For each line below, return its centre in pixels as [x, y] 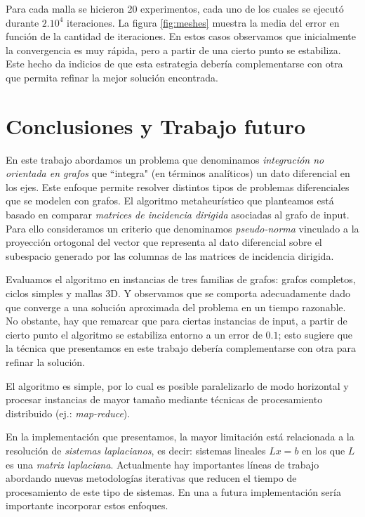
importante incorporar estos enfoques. [87, 505]
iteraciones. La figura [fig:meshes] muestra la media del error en [203, 22]
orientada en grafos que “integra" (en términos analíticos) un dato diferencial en [178, 173]
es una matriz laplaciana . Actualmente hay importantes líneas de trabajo [162, 464]
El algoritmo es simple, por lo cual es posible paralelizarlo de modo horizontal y [177, 385]
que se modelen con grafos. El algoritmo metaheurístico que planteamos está [170, 201]
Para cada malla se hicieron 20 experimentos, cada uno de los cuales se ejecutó [175, 8]
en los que [324, 450]
